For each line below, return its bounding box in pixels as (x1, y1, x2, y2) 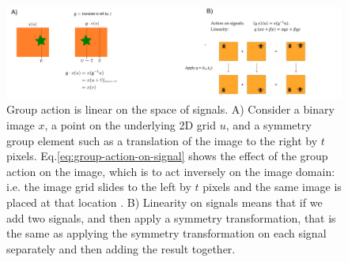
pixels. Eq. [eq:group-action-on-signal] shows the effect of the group (6, 148, 328, 164)
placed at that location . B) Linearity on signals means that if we (6, 193, 323, 210)
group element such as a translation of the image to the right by (6, 132, 318, 148)
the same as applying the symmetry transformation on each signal (6, 225, 327, 241)
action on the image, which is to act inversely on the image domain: (6, 163, 335, 179)
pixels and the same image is (202, 178, 342, 195)
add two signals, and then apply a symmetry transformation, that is (6, 209, 336, 226)
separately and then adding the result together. (6, 240, 236, 256)
